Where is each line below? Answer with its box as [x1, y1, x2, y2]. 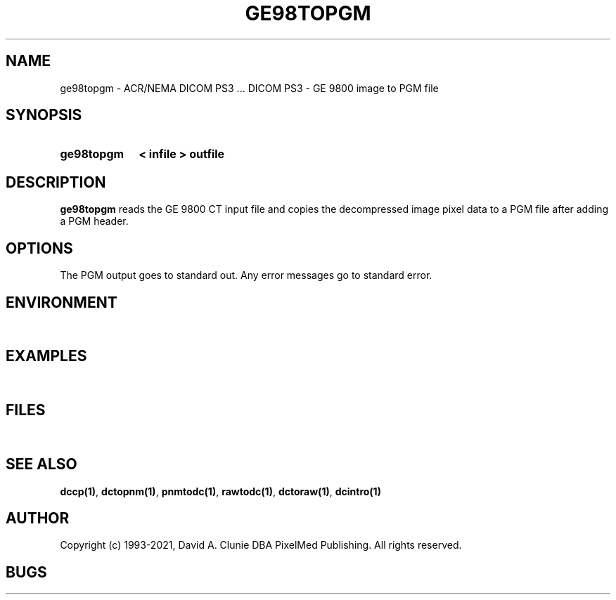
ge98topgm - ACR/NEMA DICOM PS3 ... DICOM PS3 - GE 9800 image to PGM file [60, 81, 439, 94]
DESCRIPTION [6, 173, 106, 191]
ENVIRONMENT [6, 293, 117, 311]
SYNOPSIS [6, 106, 82, 124]
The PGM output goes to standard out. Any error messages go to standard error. [60, 269, 432, 282]
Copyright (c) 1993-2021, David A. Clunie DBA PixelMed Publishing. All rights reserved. [60, 539, 462, 552]
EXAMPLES [6, 347, 87, 365]
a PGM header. [60, 215, 129, 228]
